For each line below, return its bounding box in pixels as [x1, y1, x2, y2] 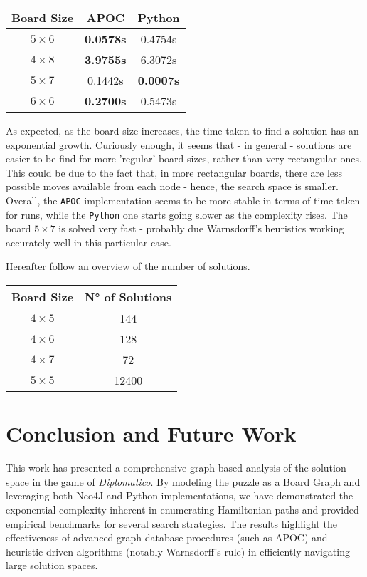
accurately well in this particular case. [6, 234, 171, 249]
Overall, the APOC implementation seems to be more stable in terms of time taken [6, 192, 361, 207]
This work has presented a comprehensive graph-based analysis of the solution [6, 460, 346, 475]
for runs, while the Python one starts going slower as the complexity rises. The [6, 207, 348, 222]
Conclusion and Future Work [6, 419, 297, 448]
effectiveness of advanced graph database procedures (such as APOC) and [6, 530, 328, 545]
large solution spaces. [6, 558, 98, 573]
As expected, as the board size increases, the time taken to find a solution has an [6, 123, 359, 137]
